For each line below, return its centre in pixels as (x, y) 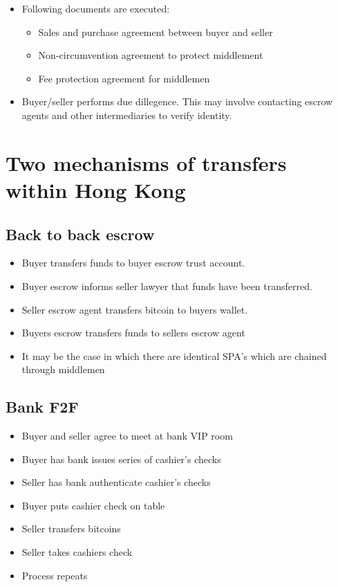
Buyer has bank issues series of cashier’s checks (121, 459)
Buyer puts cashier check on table (93, 505)
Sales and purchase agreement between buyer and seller (156, 31)
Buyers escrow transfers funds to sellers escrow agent (133, 333)
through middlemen (63, 369)
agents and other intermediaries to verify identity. (127, 115)
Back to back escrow (80, 234)
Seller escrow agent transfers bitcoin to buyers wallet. (135, 309)
